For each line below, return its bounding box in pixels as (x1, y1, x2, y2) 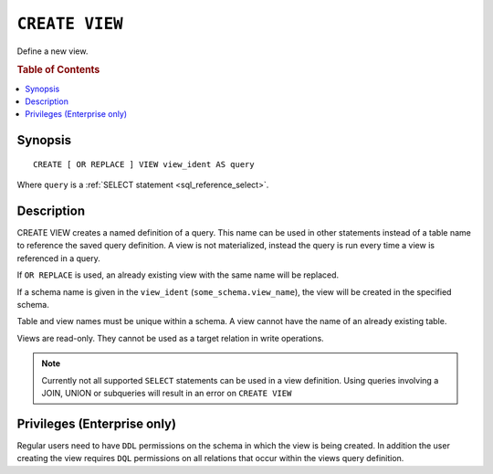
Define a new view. (16, 46, 89, 57)
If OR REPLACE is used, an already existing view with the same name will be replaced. (16, 269, 340, 280)
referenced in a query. (16, 252, 100, 264)
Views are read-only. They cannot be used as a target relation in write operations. (16, 332, 324, 343)
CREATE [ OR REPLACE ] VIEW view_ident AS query (33, 159, 255, 169)
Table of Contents (16, 64, 100, 77)
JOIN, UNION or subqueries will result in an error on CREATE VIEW (41, 387, 292, 398)
